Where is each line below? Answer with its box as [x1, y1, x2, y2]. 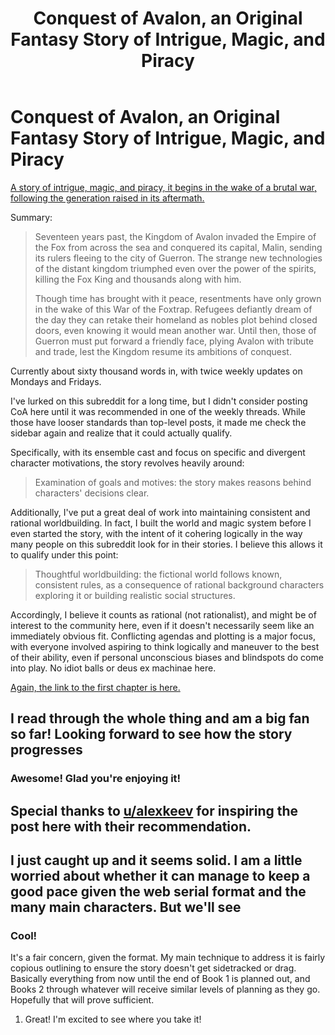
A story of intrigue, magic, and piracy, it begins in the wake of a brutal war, [10, 181, 318, 193]
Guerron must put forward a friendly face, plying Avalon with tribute [34, 335, 314, 347]
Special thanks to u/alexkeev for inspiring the [10, 802, 299, 819]
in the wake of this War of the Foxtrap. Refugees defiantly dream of [34, 303, 313, 315]
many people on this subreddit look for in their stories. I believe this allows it [10, 538, 323, 550]
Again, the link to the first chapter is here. [10, 681, 181, 693]
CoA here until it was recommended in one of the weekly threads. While [10, 405, 306, 417]
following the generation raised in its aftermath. [10, 192, 205, 204]
